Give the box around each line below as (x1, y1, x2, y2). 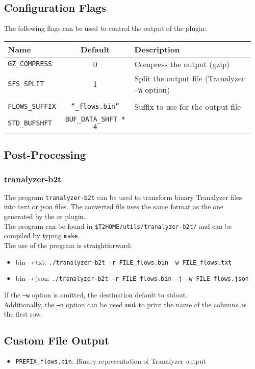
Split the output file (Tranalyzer (134, 72, 245, 84)
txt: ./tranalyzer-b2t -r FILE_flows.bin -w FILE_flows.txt (36, 256, 232, 267)
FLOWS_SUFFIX (8, 102, 56, 111)
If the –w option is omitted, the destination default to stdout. (4, 289, 188, 299)
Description (134, 43, 180, 55)
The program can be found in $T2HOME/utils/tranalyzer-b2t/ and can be (4, 221, 232, 231)
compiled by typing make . (4, 230, 80, 241)
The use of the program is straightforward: (4, 240, 132, 250)
